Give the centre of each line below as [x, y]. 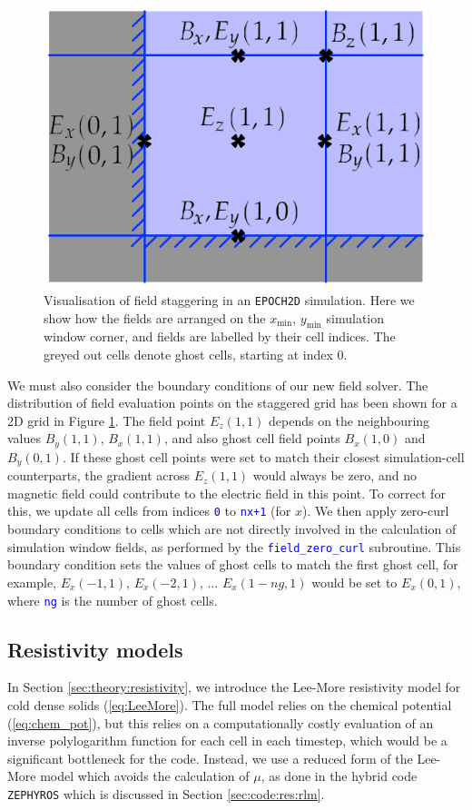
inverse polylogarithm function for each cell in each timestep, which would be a [227, 741]
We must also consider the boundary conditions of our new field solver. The [218, 385]
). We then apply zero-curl [375, 511]
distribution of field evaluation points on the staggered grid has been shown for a [232, 403]
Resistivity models [95, 649]
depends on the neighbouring [349, 420]
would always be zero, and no [334, 475]
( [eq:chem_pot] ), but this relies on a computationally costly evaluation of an [221, 722]
